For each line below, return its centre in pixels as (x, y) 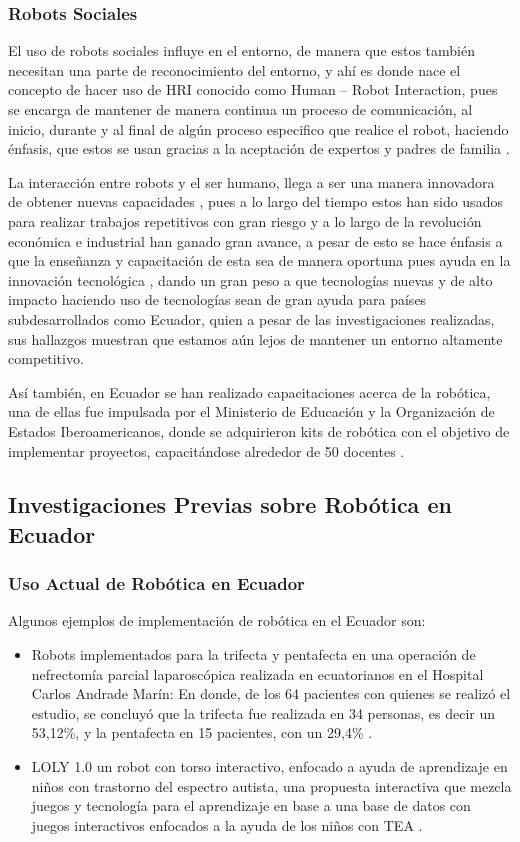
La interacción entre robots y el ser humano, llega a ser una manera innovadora (251, 181)
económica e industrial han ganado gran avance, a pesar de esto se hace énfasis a (255, 240)
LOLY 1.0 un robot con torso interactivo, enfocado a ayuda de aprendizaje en (269, 766)
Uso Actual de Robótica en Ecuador (156, 583)
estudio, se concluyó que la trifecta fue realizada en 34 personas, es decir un (263, 712)
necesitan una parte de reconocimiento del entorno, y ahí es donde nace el (234, 69)
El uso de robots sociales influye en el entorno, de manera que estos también (242, 50)
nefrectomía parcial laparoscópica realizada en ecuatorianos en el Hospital (257, 673)
